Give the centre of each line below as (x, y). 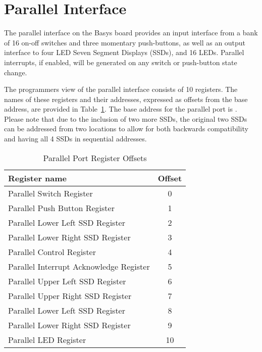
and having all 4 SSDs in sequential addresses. (75, 139)
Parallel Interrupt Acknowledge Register (79, 266)
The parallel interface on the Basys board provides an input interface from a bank (131, 33)
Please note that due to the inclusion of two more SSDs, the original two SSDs (126, 118)
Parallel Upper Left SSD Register (67, 281)
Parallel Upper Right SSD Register (70, 295)
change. (16, 72)
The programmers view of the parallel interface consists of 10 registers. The (121, 89)
